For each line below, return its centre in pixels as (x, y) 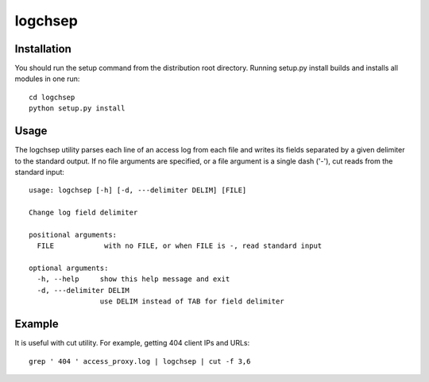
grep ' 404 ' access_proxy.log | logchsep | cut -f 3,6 (140, 361)
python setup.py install (77, 108)
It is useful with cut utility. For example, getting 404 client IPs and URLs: (132, 343)
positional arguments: (73, 235)
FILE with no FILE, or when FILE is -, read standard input (180, 246)
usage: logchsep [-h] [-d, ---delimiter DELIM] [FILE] (138, 190)
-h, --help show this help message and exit (133, 279)
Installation (43, 49)
